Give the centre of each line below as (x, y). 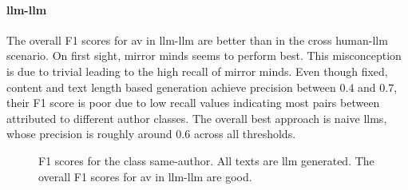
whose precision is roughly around (89, 134)
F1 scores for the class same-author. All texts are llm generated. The (206, 160)
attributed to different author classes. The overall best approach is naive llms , (197, 118)
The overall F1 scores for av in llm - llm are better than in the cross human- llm (197, 40)
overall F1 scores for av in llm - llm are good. (145, 176)
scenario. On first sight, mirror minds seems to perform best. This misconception (204, 55)
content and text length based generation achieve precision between (171, 87)
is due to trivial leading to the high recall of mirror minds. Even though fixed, (197, 71)
